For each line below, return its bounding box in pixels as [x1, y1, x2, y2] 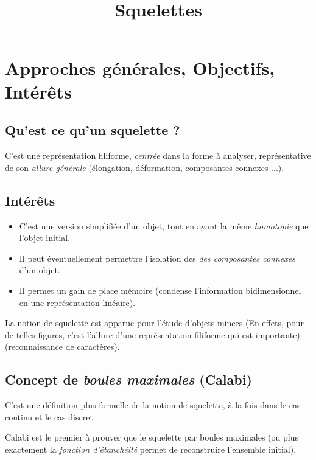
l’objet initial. [19, 231, 71, 244]
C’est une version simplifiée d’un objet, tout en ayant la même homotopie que [19, 219, 309, 232]
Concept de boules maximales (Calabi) [5, 370, 252, 389]
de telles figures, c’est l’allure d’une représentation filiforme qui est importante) [5, 328, 300, 341]
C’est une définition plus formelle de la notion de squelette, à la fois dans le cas [5, 399, 301, 411]
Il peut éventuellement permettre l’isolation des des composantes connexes [19, 251, 295, 264]
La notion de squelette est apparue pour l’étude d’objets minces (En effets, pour [5, 316, 304, 329]
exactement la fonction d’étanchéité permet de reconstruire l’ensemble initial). [5, 442, 297, 455]
